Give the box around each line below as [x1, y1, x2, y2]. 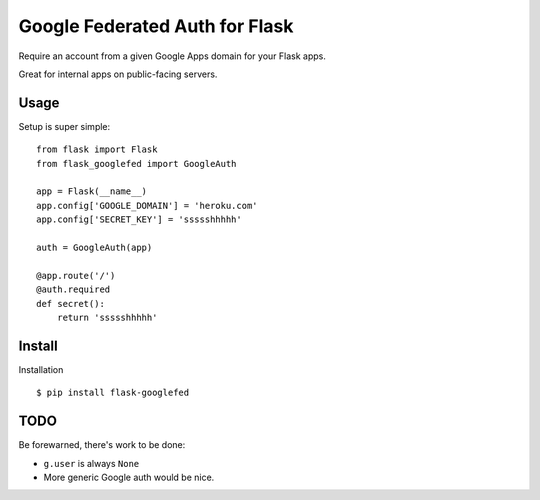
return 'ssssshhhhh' [56, 311, 158, 323]
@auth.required [36, 284, 111, 295]
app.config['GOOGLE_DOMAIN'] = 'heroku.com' [36, 200, 259, 211]
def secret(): [36, 298, 105, 309]
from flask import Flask [36, 144, 158, 155]
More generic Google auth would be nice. [43, 471, 215, 483]
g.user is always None [43, 457, 140, 469]
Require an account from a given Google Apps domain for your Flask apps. [18, 50, 327, 62]
